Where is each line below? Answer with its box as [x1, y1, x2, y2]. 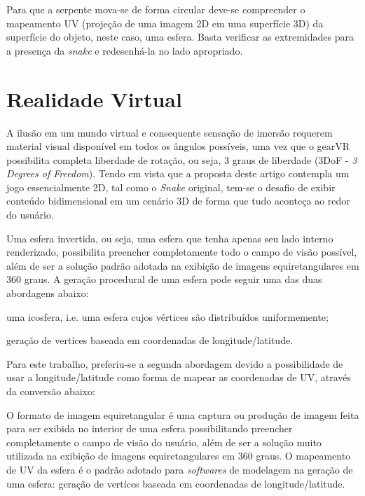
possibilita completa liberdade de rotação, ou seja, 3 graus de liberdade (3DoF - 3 [6, 152, 357, 167]
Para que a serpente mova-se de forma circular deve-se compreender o [6, 2, 305, 16]
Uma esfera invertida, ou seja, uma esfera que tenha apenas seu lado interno [6, 230, 333, 245]
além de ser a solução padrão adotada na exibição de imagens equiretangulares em [6, 258, 359, 273]
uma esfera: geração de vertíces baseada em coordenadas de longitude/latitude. [6, 476, 345, 490]
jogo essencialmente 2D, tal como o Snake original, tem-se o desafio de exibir [6, 179, 336, 194]
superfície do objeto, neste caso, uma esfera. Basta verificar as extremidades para [6, 29, 354, 44]
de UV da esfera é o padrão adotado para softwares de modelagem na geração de [6, 462, 353, 476]
